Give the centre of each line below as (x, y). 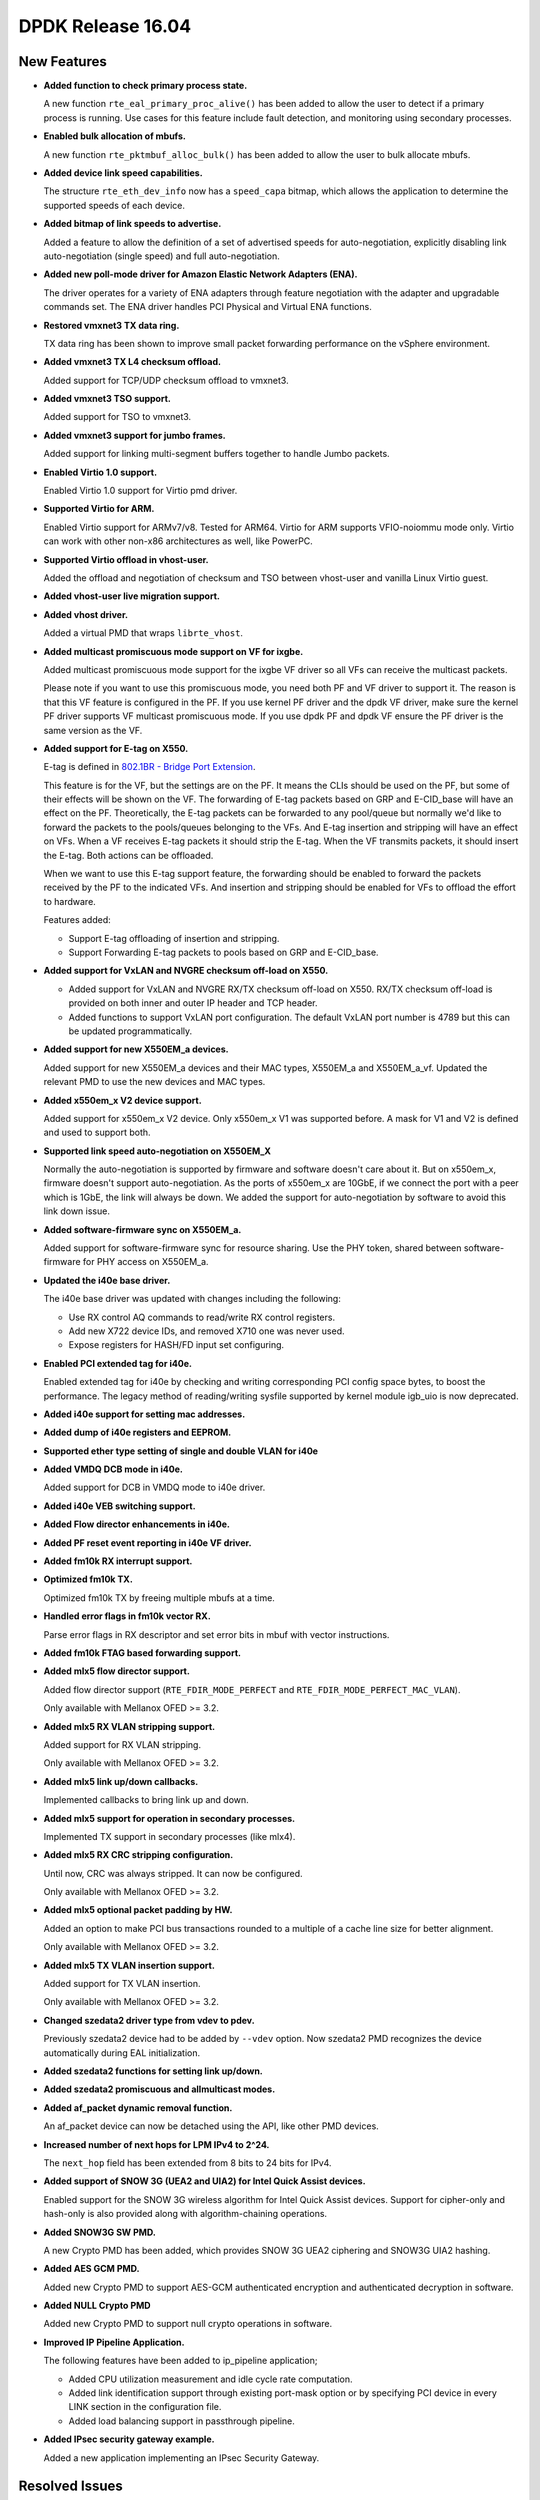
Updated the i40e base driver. (107, 1280)
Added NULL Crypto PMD (97, 2306)
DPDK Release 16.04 (105, 26)
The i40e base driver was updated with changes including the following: (192, 1299)
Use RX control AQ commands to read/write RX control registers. (201, 1317)
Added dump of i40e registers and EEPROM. (137, 1432)
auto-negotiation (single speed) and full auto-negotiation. (161, 256)
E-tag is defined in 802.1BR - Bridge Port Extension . (149, 767)
